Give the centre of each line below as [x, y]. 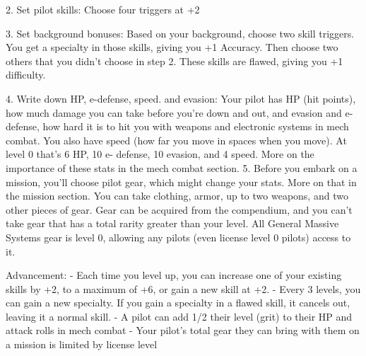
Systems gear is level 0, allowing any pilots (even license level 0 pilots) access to [178, 237]
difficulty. [26, 75]
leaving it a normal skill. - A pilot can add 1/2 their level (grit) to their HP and [179, 316]
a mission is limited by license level [82, 344]
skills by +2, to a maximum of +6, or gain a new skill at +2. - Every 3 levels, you [183, 288]
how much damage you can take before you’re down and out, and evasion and [174, 112]
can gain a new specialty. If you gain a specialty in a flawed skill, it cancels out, [178, 303]
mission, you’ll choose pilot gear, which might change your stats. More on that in [181, 182]
